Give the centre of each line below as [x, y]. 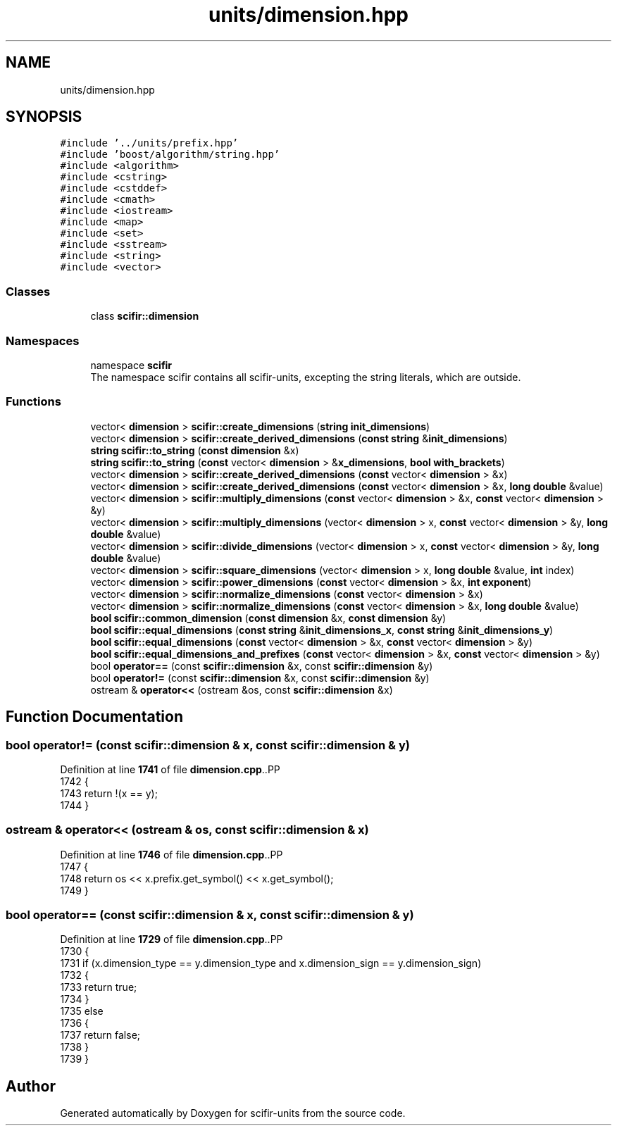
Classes [28, 291]
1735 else [82, 1011]
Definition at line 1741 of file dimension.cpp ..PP [170, 769]
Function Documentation [94, 717]
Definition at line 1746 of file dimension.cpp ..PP [172, 854]
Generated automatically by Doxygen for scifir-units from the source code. [233, 1113]
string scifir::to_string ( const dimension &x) [195, 450]
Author [31, 1086]
